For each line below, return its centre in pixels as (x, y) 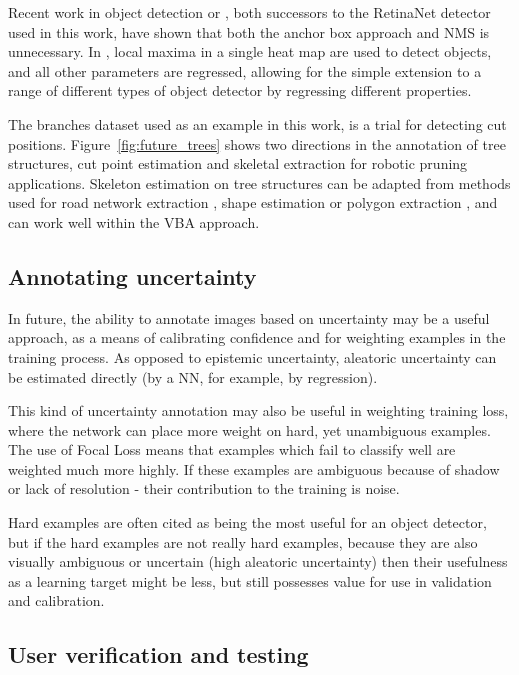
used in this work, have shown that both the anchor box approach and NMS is (249, 31)
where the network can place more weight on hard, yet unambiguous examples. (249, 429)
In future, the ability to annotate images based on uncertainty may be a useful (249, 317)
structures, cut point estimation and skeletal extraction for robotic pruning (238, 163)
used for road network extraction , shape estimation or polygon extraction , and (253, 202)
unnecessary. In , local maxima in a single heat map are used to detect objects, (250, 51)
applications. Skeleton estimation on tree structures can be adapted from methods (259, 182)
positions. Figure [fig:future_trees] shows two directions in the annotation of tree (257, 143)
